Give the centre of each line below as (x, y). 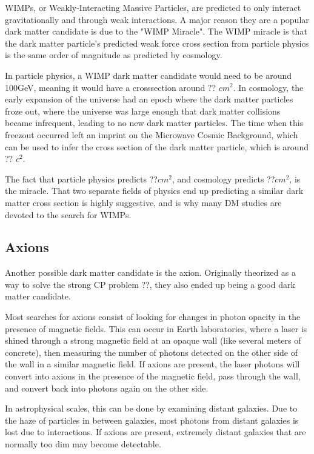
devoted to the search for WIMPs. (68, 214)
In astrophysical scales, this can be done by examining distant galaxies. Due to (151, 408)
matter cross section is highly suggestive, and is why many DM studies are (143, 202)
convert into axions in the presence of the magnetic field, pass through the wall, (153, 376)
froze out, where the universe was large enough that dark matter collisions (143, 111)
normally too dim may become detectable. (83, 444)
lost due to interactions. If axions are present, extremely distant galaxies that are (155, 432)
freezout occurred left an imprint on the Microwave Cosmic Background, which (152, 134)
